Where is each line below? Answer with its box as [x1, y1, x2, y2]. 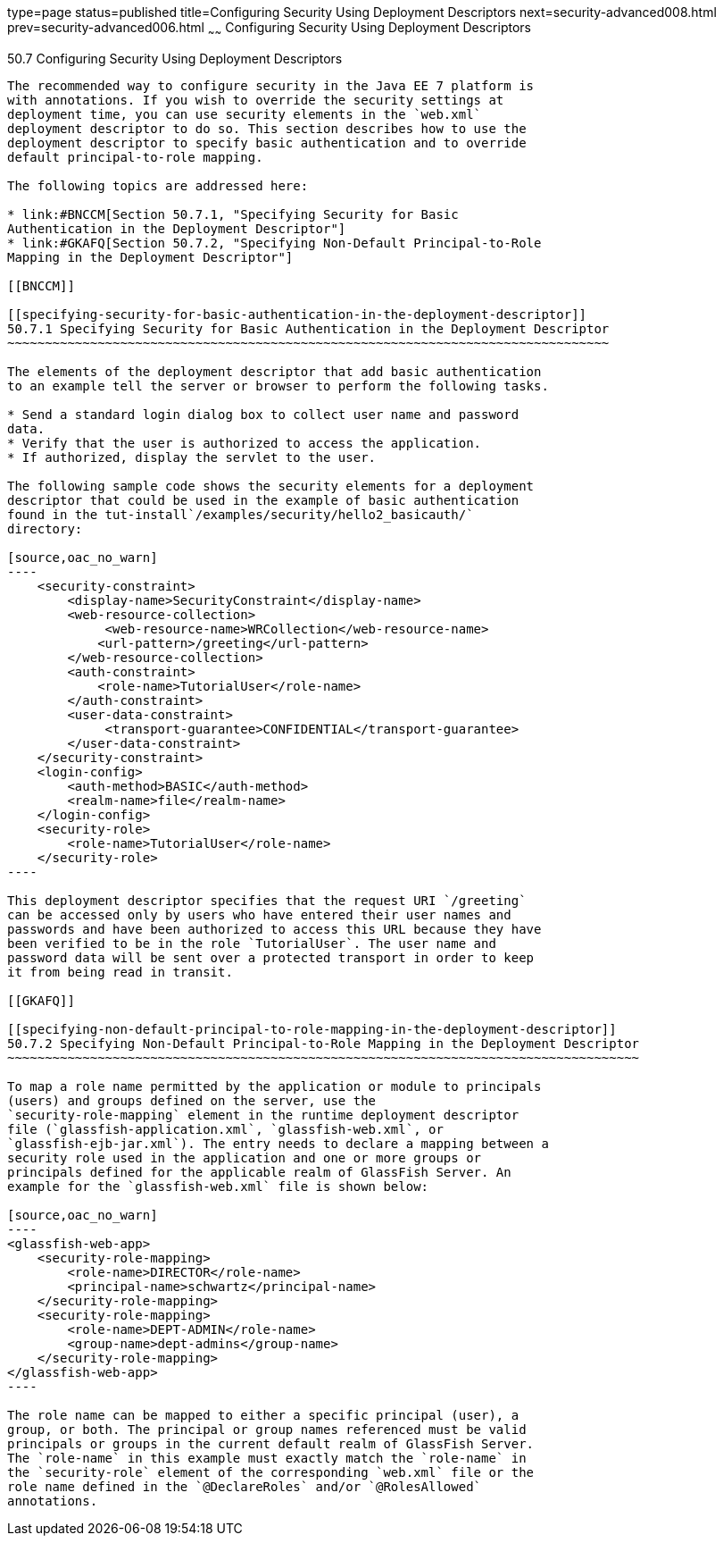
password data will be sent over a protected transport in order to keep [7, 950, 535, 965]
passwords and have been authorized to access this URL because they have [7, 921, 542, 936]
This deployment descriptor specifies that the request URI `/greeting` [7, 893, 527, 908]
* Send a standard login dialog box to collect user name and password [7, 407, 519, 422]
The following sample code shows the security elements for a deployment [7, 478, 535, 493]
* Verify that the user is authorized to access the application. [7, 435, 482, 450]
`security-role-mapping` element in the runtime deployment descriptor [7, 1107, 519, 1122]
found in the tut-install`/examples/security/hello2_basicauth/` [7, 507, 474, 522]
